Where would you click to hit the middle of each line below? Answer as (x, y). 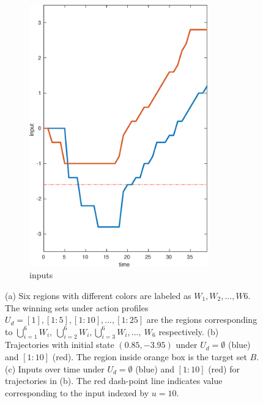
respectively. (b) (189, 331)
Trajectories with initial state (60, 345)
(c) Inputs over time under (55, 368)
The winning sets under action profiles (77, 307)
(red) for (224, 368)
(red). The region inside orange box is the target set (150, 357)
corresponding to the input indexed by (77, 392)
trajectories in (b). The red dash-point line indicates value (114, 381)
